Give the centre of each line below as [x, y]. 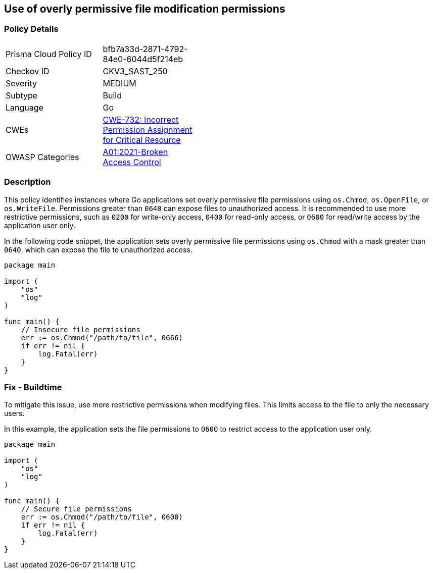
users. [14, 413]
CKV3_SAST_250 [135, 71]
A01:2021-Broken [135, 152]
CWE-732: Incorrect [141, 119]
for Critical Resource [142, 140]
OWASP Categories [42, 157]
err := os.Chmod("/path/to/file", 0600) [102, 517]
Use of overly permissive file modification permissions [145, 9]
